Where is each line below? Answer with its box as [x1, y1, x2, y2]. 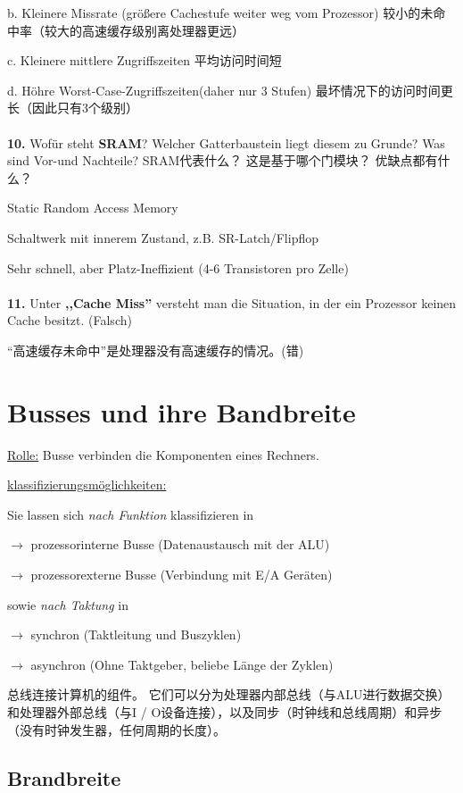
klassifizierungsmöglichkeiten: [7, 475, 167, 494]
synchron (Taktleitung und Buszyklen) [30, 625, 242, 644]
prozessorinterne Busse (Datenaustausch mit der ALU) [30, 535, 330, 554]
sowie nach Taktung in [7, 595, 129, 614]
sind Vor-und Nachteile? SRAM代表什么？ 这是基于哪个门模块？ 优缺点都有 [7, 151, 438, 170]
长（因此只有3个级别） [7, 98, 138, 117]
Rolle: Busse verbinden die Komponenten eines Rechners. [7, 445, 319, 463]
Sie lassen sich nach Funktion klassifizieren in [7, 505, 254, 523]
